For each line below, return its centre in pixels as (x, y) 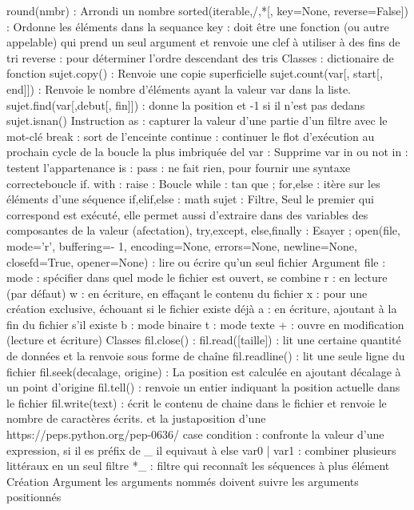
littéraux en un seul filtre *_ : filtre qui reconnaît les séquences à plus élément (198, 466)
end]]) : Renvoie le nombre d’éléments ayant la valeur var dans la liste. (179, 88)
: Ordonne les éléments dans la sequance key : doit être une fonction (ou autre (198, 26)
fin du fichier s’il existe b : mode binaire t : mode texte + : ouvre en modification (205, 324)
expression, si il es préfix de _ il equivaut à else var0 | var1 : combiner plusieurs (201, 450)
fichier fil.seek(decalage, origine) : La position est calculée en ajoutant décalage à (204, 371)
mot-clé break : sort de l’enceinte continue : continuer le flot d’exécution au (191, 136)
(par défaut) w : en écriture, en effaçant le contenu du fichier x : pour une (187, 293)
